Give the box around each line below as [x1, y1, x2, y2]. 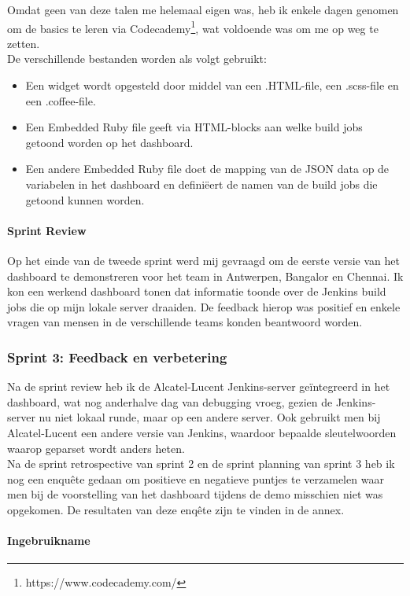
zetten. [7, 35, 40, 51]
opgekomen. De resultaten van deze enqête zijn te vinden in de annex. [7, 501, 345, 517]
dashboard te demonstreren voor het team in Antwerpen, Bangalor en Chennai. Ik [7, 267, 404, 284]
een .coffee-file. [25, 92, 96, 109]
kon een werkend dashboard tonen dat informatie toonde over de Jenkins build [7, 283, 386, 300]
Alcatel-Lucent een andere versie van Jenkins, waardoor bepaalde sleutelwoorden [7, 424, 397, 440]
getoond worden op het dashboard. [25, 134, 194, 150]
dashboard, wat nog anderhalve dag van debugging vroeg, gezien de [7, 393, 333, 410]
